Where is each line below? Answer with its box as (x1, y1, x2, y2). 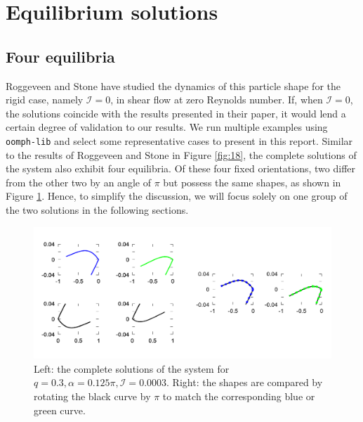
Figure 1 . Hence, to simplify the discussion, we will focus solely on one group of (6, 188, 348, 203)
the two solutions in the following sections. (6, 202, 189, 217)
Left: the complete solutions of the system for (34, 361, 230, 376)
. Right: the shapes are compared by (166, 375, 323, 390)
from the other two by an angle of (6, 174, 151, 189)
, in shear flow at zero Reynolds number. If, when (110, 92, 323, 107)
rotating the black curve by (34, 388, 151, 403)
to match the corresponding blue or (162, 388, 315, 403)
